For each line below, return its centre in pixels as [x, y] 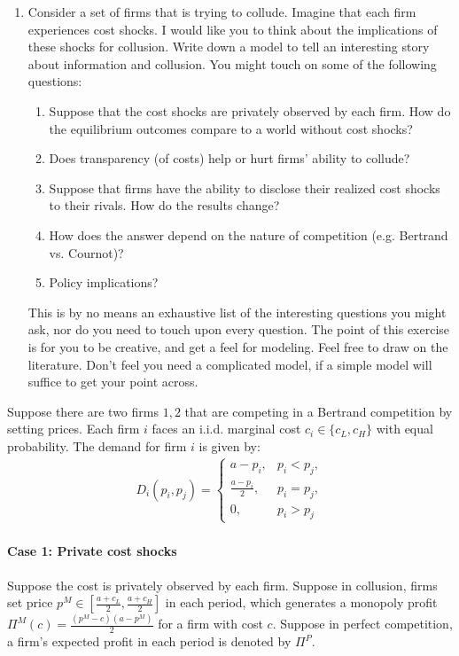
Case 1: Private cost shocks [92, 551]
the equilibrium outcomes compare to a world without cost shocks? [231, 128]
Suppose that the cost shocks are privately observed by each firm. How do [250, 110]
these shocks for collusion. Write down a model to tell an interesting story [229, 47]
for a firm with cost [210, 624]
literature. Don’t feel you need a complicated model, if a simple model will [230, 364]
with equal [405, 429]
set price [30, 602]
